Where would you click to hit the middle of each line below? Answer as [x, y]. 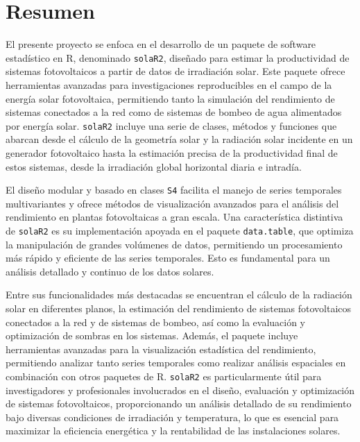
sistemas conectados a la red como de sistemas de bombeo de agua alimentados [174, 112]
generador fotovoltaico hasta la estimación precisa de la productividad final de [172, 153]
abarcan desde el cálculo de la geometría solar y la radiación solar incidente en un [179, 139]
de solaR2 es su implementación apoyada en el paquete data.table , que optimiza [180, 231]
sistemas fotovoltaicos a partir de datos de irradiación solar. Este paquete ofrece [175, 71]
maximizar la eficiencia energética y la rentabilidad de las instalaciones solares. [173, 431]
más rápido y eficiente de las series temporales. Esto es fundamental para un [168, 258]
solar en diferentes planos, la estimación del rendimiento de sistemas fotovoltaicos [179, 308]
